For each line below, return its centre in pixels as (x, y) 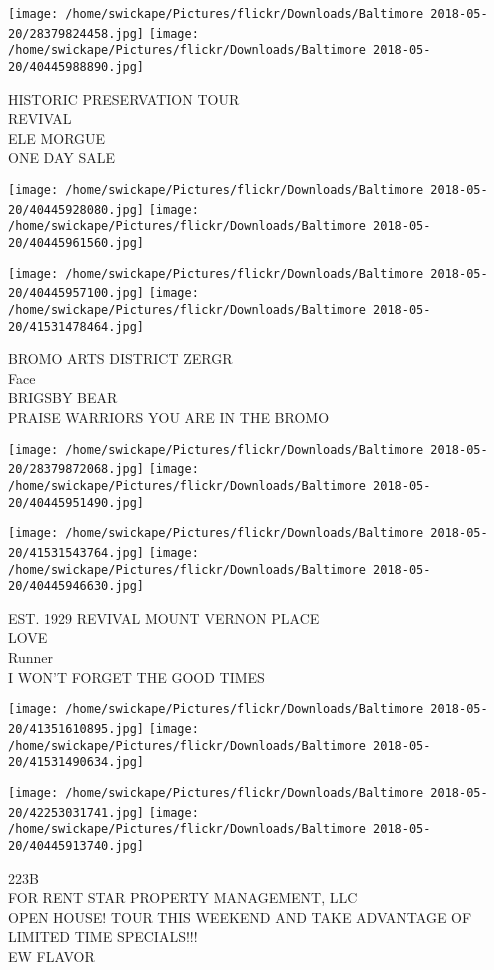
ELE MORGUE (57, 137)
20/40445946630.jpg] (76, 586)
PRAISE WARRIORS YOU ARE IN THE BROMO (169, 417)
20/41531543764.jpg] (76, 552)
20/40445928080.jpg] (76, 209)
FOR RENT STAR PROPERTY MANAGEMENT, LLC (183, 897)
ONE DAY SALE (61, 157)
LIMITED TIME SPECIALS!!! (103, 936)
